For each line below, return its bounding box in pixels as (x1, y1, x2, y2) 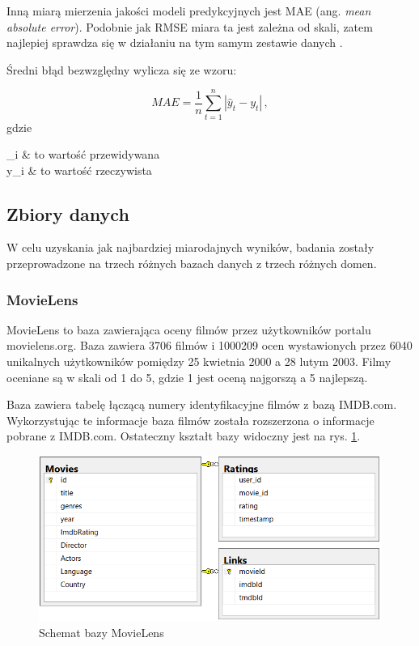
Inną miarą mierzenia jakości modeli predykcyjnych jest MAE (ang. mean (6, 2, 371, 19)
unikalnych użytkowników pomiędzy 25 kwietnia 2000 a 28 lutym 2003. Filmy (6, 353, 391, 370)
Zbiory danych (6, 201, 129, 226)
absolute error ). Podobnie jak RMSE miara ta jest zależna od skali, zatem (6, 18, 373, 35)
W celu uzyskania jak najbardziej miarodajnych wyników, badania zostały (6, 239, 375, 256)
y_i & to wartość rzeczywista (6, 161, 152, 178)
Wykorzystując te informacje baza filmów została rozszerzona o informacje (6, 411, 375, 428)
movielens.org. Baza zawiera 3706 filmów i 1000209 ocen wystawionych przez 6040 (6, 337, 413, 354)
